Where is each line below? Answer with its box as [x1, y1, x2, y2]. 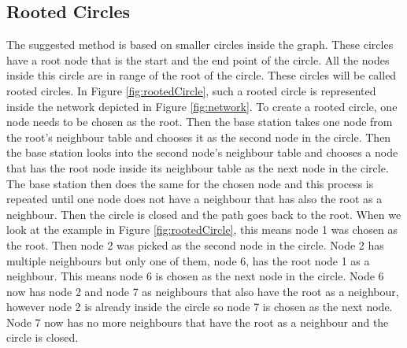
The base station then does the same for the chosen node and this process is [6, 175, 374, 191]
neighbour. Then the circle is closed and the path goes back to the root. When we [6, 205, 401, 222]
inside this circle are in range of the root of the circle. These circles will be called [6, 67, 397, 83]
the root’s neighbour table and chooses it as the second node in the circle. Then [6, 128, 391, 145]
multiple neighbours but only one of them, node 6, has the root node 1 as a [6, 252, 370, 268]
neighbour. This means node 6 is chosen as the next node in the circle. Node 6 [6, 268, 384, 284]
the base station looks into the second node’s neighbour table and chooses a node [6, 144, 398, 161]
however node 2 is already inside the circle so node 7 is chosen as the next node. [6, 298, 393, 315]
